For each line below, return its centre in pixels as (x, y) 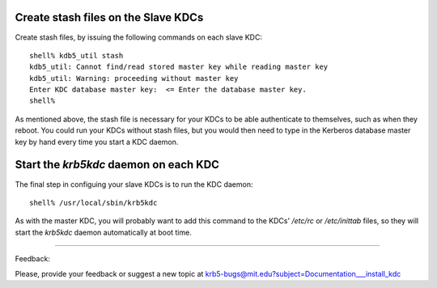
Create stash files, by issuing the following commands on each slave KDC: (139, 37)
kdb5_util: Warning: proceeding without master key (134, 78)
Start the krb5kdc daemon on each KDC (117, 165)
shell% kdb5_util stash (76, 55)
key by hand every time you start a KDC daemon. (97, 142)
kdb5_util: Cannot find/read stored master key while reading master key (179, 67)
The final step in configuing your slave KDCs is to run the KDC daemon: (134, 184)
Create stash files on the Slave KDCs (109, 17)
